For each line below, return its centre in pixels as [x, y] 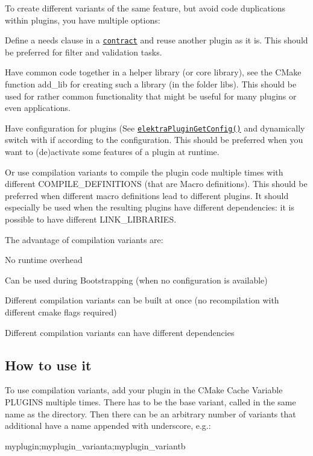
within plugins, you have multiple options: [83, 20]
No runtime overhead [44, 260]
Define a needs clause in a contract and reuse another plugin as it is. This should [156, 40]
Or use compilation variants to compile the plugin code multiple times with [144, 172]
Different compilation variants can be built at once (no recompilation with [142, 300]
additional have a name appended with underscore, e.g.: [108, 426]
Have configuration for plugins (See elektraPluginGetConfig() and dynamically [155, 128]
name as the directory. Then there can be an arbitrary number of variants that [150, 413]
